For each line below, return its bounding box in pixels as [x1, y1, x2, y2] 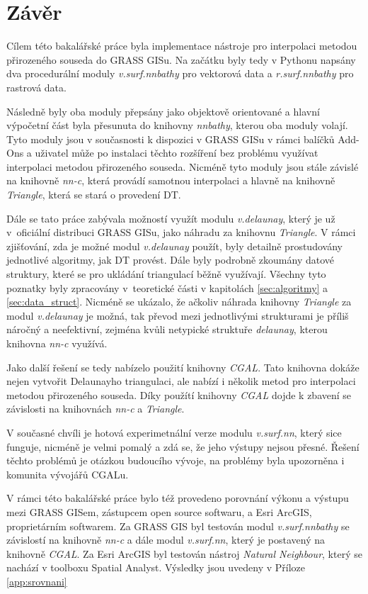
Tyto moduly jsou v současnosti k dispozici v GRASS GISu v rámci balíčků [6, 131, 335, 146]
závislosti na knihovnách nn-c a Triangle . [6, 401, 185, 416]
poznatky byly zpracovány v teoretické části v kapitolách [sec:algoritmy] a [6, 280, 328, 295]
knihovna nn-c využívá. [6, 336, 108, 350]
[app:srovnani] [6, 573, 67, 588]
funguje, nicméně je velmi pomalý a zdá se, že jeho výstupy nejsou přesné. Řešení [6, 439, 360, 454]
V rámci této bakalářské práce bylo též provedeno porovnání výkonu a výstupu [6, 491, 349, 505]
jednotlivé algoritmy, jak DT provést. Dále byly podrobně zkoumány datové [6, 252, 335, 267]
